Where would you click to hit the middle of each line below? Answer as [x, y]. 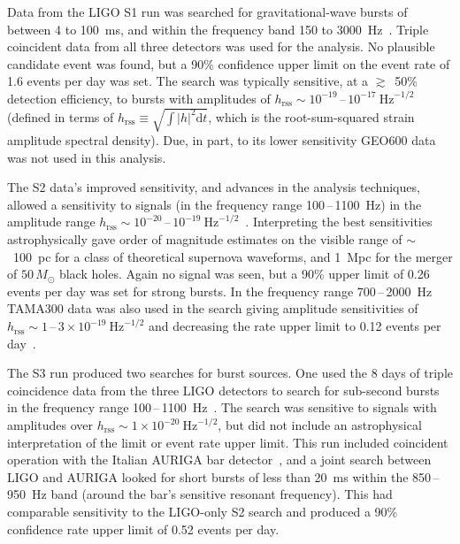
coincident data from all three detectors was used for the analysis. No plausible [221, 46]
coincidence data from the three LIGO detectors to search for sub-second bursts [223, 390]
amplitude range [51, 222]
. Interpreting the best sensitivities [339, 222]
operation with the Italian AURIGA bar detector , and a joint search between [219, 460]
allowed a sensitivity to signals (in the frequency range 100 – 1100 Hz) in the [215, 204]
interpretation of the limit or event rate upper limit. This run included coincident [228, 442]
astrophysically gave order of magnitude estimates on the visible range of [205, 239]
